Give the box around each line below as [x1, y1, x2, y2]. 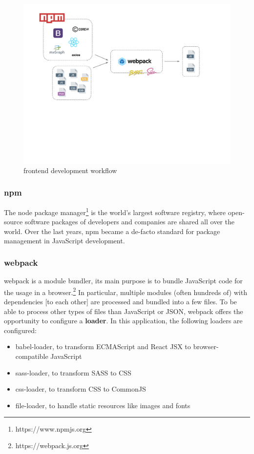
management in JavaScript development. [4, 236, 125, 246]
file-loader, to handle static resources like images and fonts [15, 400, 190, 410]
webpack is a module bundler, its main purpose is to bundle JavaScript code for [4, 276, 243, 286]
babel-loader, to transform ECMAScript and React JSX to [15, 341, 191, 352]
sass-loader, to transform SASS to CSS [15, 367, 131, 377]
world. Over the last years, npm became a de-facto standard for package [4, 226, 220, 236]
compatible [15, 351, 48, 361]
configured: [4, 325, 37, 335]
